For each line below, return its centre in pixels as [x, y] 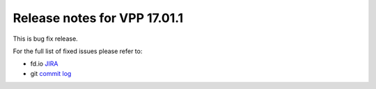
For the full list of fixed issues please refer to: [78, 51]
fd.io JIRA [44, 64]
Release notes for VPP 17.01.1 [98, 18]
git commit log [51, 73]
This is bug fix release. [45, 39]
